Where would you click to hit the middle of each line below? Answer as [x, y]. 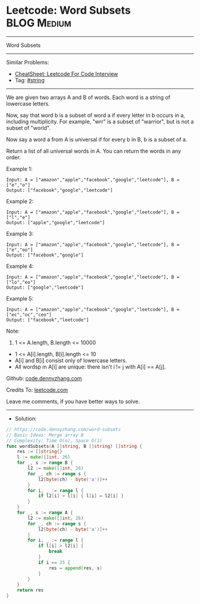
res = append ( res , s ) [75, 568]
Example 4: [20, 266]
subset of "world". [28, 128]
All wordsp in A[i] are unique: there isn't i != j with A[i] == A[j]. [90, 367]
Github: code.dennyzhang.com [44, 378]
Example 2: [20, 201]
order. [13, 157]
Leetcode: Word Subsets [68, 10]
